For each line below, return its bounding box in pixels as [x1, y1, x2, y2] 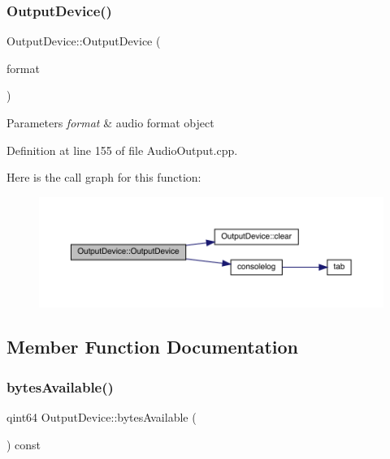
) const [6, 435, 41, 453]
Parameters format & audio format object [6, 114, 214, 131]
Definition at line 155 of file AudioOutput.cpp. [6, 141, 238, 158]
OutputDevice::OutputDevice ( [6, 32, 161, 49]
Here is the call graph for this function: [6, 169, 201, 186]
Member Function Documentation [6, 334, 299, 359]
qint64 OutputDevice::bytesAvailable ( [6, 408, 197, 425]
